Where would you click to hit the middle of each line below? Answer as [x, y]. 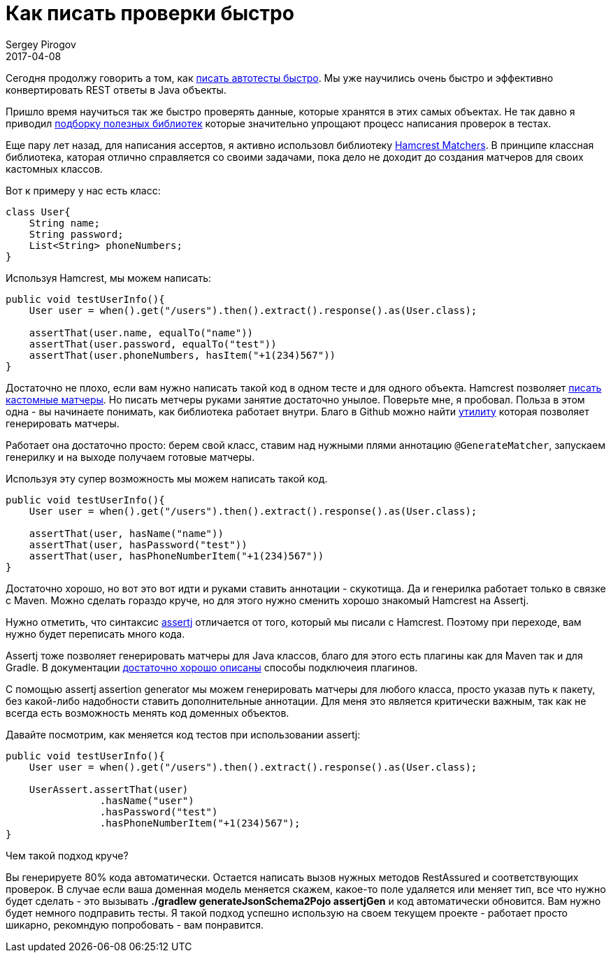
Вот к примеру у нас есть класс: [83, 190]
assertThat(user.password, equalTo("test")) [153, 344]
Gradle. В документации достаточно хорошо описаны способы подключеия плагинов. [212, 667]
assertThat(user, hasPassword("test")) [138, 544]
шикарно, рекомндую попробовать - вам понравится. [135, 924]
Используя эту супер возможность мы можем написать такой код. [167, 478]
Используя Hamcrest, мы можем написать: [108, 278]
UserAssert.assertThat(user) [109, 789]
